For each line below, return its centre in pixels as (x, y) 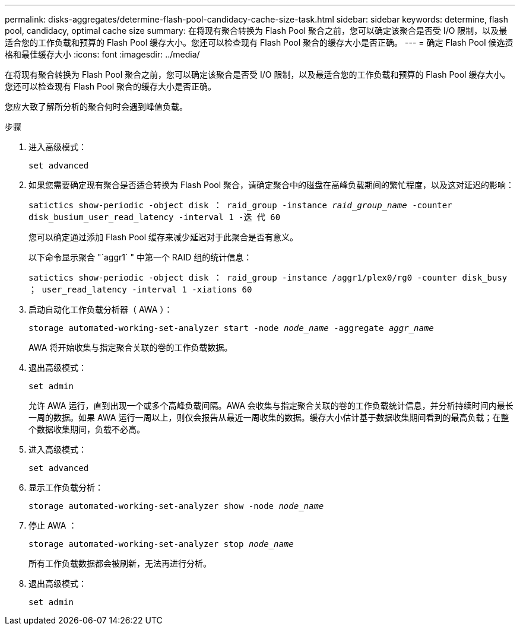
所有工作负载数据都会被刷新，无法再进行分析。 (120, 563)
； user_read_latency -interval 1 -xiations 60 (140, 289)
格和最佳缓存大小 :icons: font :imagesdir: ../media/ (102, 54)
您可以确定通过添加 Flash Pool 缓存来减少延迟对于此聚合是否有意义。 (164, 237)
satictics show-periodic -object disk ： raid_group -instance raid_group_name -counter (240, 205)
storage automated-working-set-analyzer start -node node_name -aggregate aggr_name (231, 328)
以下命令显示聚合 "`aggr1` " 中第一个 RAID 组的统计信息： (140, 257)
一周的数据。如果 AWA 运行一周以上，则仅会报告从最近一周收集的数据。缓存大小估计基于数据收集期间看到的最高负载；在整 (269, 417)
